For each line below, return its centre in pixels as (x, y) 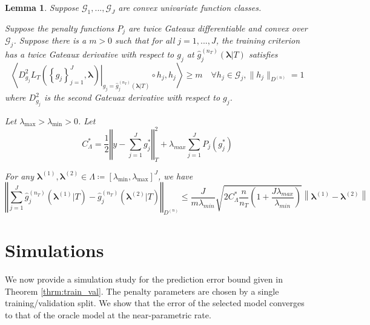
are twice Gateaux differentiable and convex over (218, 28)
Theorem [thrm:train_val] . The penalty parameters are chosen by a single (142, 291)
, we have (176, 176)
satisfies (263, 54)
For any (19, 176)
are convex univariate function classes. (190, 7)
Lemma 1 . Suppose (42, 7)
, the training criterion (258, 40)
